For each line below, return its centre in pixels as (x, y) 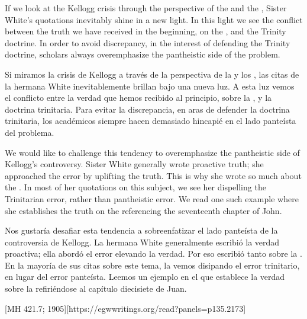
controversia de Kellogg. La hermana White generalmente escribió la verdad (142, 242)
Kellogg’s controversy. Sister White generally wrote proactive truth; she (134, 164)
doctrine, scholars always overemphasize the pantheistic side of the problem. (143, 54)
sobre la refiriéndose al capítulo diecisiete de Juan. (96, 288)
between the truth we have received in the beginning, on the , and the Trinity (146, 31)
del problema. (30, 132)
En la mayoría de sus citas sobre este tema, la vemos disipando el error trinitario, (152, 265)
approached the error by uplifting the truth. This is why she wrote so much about (153, 175)
